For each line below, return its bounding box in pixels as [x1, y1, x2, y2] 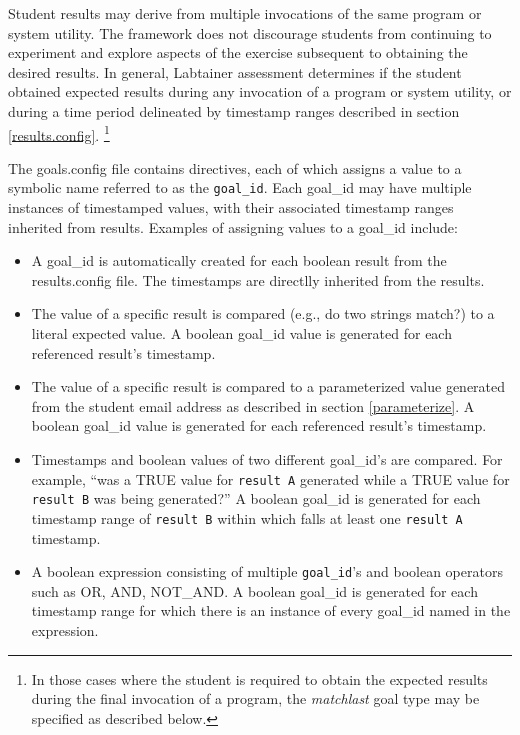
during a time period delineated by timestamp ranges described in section [8, 100, 460, 121]
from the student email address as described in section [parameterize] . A [31, 395, 475, 416]
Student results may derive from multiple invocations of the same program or [8, 3, 482, 23]
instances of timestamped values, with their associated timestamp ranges [8, 197, 454, 218]
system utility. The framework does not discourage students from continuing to [8, 22, 492, 43]
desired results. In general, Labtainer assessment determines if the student [8, 61, 462, 82]
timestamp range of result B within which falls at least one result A [31, 507, 463, 528]
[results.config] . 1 [8, 121, 110, 145]
